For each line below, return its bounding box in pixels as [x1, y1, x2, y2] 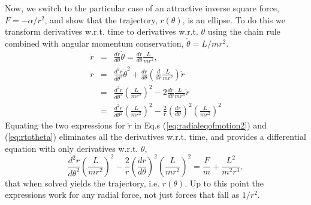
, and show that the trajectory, [44, 13, 158, 26]
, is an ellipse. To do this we [182, 13, 285, 26]
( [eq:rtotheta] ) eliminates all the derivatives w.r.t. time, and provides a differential [5, 130, 306, 143]
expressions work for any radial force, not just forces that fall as [5, 188, 240, 201]
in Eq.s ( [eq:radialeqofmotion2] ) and [134, 118, 267, 131]
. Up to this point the [185, 176, 264, 189]
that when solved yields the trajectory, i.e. [5, 176, 160, 189]
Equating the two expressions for [5, 118, 125, 131]
